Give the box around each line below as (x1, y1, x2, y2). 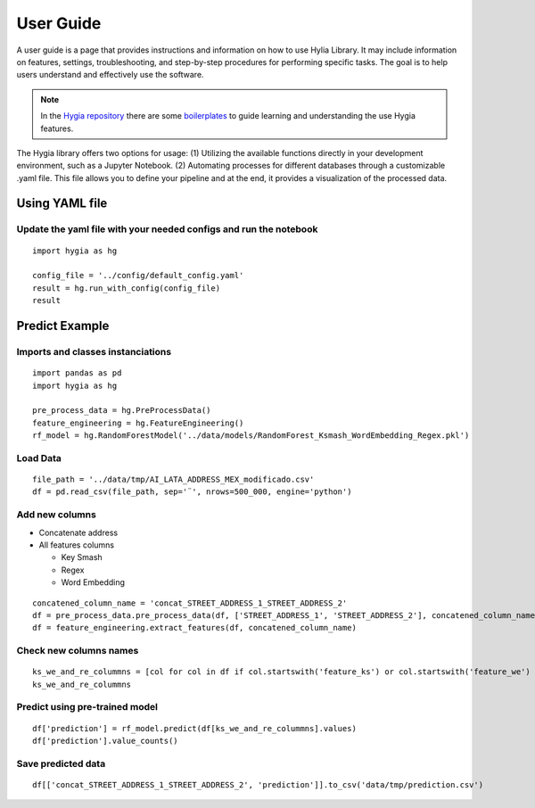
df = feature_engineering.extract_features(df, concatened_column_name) (32, 622, 357, 633)
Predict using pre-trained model (16, 701, 158, 713)
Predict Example (16, 318, 110, 334)
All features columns (38, 540, 115, 550)
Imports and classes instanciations (16, 345, 172, 358)
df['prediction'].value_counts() (32, 736, 178, 746)
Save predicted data (16, 757, 106, 770)
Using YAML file (16, 196, 108, 211)
